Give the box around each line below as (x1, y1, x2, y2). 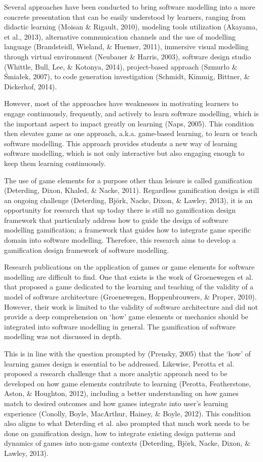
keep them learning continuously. (4, 157, 106, 168)
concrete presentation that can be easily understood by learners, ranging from (4, 11, 246, 22)
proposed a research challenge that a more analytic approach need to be (4, 368, 228, 379)
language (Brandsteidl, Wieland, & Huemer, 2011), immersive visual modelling (4, 41, 249, 52)
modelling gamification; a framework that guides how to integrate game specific (4, 224, 251, 235)
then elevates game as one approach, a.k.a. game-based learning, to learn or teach (4, 128, 257, 139)
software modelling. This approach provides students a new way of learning (4, 138, 238, 148)
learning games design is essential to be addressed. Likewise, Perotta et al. (4, 358, 235, 369)
